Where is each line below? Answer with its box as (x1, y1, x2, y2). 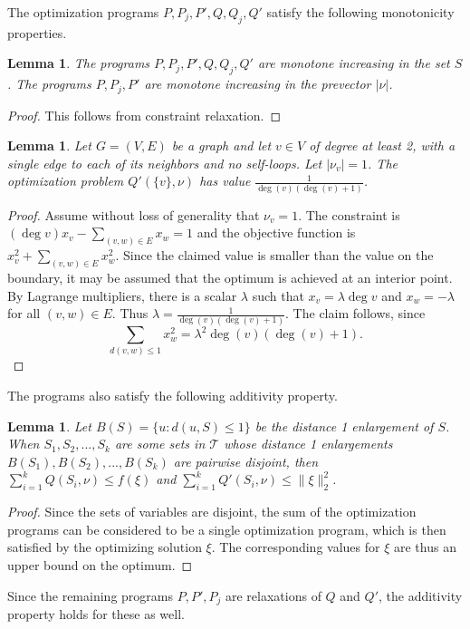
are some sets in (114, 434, 206, 453)
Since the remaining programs (7, 585, 173, 605)
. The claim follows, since (285, 304, 426, 323)
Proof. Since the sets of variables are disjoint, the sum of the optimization (7, 502, 417, 521)
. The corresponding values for (211, 537, 380, 556)
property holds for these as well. (7, 604, 185, 623)
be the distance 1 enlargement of (254, 416, 434, 435)
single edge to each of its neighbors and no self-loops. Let (7, 153, 322, 172)
